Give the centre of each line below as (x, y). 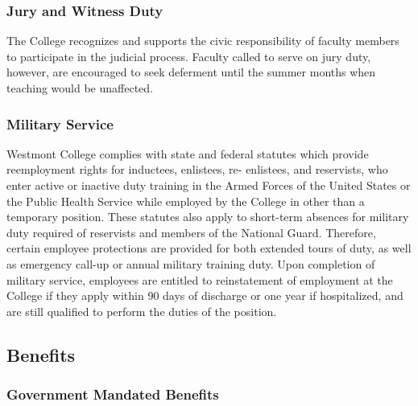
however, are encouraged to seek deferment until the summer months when (191, 72)
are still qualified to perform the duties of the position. (142, 311)
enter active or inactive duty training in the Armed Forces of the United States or (209, 185)
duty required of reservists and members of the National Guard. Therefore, (191, 232)
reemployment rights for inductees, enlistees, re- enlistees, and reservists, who (197, 169)
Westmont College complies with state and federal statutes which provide (188, 153)
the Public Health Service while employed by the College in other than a (186, 201)
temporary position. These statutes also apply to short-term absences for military (208, 217)
